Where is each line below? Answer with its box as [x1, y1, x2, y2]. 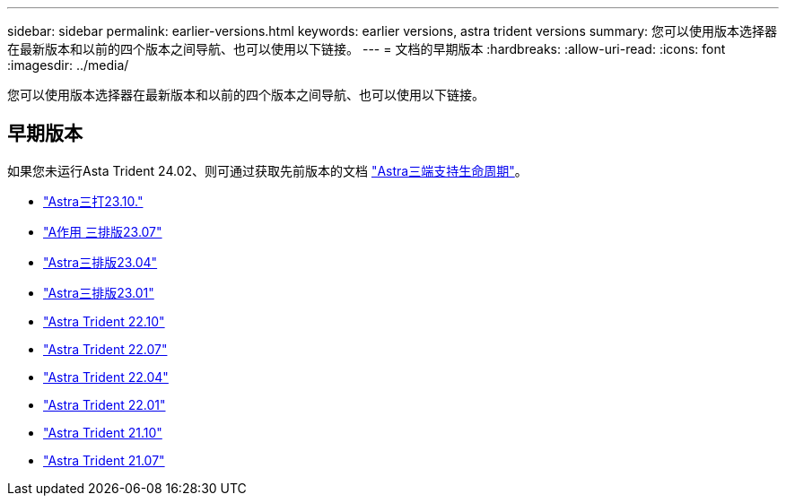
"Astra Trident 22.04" [43, 369, 169, 385]
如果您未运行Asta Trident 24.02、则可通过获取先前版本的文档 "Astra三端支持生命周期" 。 [7, 162, 528, 178]
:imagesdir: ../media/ [7, 57, 129, 73]
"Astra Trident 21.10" [43, 424, 162, 440]
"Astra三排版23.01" [43, 284, 154, 300]
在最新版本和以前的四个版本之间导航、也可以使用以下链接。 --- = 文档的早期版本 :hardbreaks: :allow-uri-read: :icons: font [7, 41, 726, 56]
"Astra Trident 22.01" [43, 396, 166, 412]
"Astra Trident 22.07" [43, 341, 168, 357]
